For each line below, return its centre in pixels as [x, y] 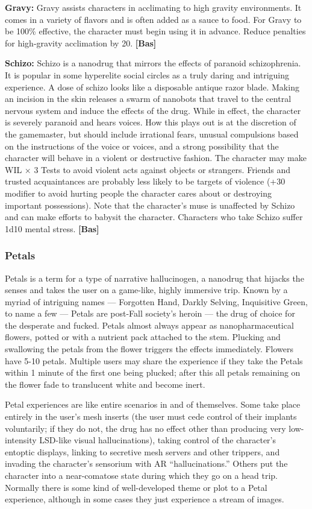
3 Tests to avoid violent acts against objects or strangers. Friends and [162, 169]
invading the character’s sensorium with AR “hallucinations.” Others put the [146, 463]
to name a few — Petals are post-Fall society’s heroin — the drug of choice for [150, 313]
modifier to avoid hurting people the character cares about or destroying [139, 193]
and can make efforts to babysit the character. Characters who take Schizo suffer [154, 217]
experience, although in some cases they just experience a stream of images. [145, 499]
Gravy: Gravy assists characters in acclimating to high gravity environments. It [153, 7]
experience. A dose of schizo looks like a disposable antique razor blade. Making [152, 87]
